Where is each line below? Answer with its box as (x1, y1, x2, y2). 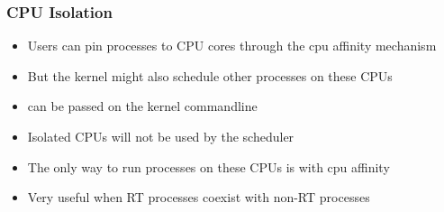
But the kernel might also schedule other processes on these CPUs (27, 66, 393, 85)
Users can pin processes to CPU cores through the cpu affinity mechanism (27, 36, 437, 55)
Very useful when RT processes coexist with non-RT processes (27, 188, 370, 207)
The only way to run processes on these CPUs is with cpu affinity (27, 157, 390, 176)
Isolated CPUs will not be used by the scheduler (27, 127, 294, 145)
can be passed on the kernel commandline (27, 97, 258, 115)
